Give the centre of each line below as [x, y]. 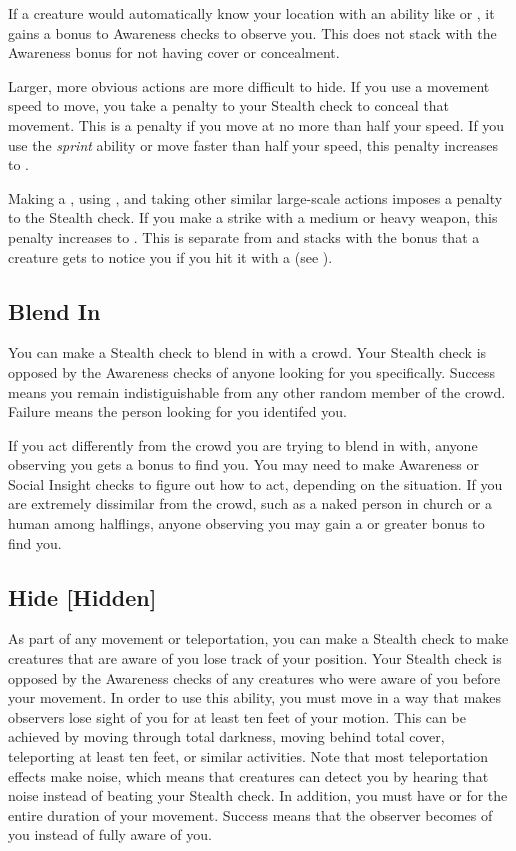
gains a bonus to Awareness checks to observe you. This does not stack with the [252, 32]
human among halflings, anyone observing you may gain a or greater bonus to [246, 523]
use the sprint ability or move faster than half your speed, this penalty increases [253, 144]
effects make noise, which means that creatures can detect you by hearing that [248, 775]
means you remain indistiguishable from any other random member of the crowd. [257, 391]
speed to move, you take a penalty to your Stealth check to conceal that [229, 105]
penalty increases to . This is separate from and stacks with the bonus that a [244, 236]
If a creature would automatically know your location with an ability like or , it [251, 13]
